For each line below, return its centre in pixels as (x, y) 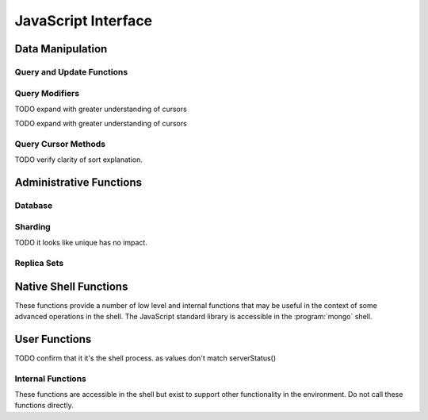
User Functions (53, 339)
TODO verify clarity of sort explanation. (78, 160)
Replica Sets (39, 263)
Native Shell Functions (71, 286)
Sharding (32, 226)
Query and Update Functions (71, 71)
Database (34, 206)
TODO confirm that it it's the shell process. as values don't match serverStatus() (145, 358)
